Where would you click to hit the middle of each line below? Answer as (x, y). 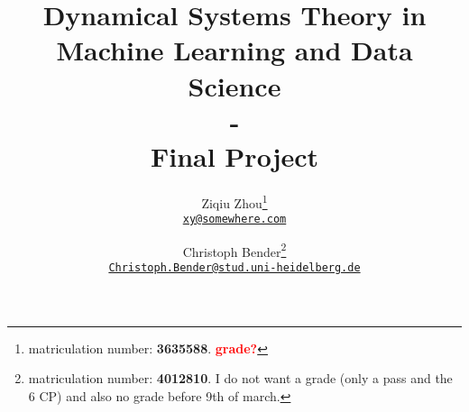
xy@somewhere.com (234, 220)
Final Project (234, 156)
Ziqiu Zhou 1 (234, 201)
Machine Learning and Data (234, 50)
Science (234, 85)
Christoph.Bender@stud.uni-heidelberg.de (234, 268)
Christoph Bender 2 (234, 250)
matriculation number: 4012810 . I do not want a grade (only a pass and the (240, 378)
